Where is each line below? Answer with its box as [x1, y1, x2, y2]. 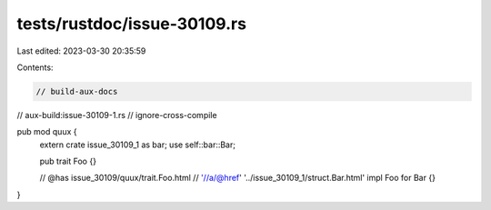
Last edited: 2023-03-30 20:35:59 [16, 45, 146, 56]
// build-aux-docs [35, 86, 118, 96]
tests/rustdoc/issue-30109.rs [16, 14, 247, 34]
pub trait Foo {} [39, 155, 97, 167]
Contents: [16, 62, 54, 73]
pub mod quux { [16, 126, 77, 137]
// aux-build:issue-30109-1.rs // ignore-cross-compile [16, 109, 217, 120]
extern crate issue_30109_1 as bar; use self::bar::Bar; [39, 139, 236, 150]
